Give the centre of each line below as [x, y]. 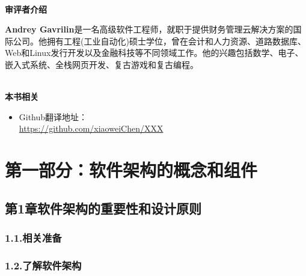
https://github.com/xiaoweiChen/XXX [91, 128]
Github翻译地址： [53, 116]
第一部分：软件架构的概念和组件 [131, 170]
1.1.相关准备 [33, 238]
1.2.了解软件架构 [43, 265]
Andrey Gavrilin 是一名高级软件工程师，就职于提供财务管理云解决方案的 [149, 29]
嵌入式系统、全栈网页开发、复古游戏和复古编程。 [102, 64]
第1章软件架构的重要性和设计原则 [103, 208]
